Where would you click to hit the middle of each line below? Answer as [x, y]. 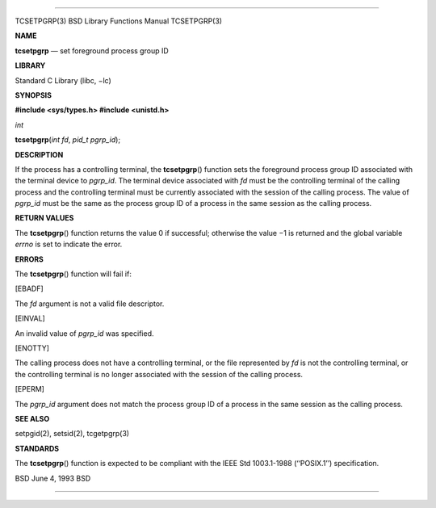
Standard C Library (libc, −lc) [63, 80]
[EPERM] [29, 389]
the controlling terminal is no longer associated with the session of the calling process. [159, 374]
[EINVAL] [30, 318]
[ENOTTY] [32, 348]
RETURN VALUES [44, 218]
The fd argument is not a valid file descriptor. [90, 304]
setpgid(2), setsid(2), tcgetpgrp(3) [72, 434]
